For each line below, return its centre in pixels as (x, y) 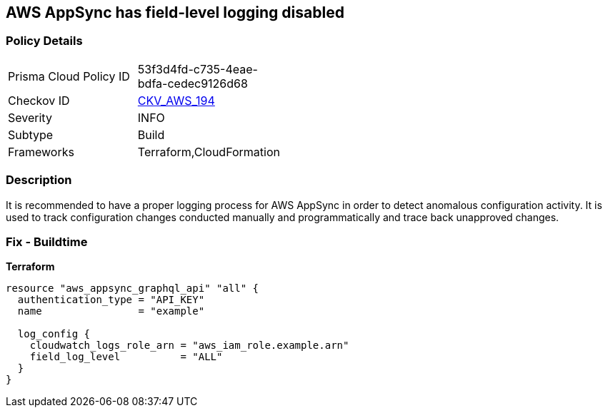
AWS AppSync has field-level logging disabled (175, 12)
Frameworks (41, 152)
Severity (30, 117)
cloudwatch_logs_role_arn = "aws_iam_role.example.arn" (189, 346)
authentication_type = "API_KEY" (111, 300)
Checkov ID (39, 100)
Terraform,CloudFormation (209, 152)
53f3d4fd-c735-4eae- (198, 69)
